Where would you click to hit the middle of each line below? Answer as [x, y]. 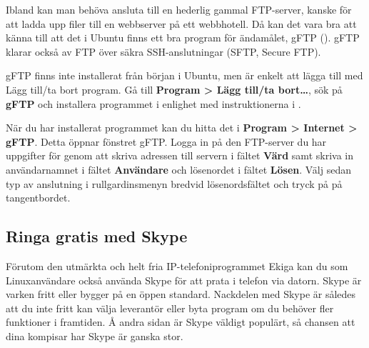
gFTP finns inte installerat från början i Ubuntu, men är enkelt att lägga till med [184, 75]
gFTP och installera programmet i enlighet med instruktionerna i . [153, 103]
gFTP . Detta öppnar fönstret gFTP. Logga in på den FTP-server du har [166, 141]
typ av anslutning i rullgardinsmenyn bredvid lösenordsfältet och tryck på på [174, 183]
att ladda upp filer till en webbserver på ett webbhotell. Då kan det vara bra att [181, 23]
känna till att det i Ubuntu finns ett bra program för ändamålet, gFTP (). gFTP [183, 38]
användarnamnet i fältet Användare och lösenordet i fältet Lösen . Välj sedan [179, 169]
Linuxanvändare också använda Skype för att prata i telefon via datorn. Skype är [184, 280]
